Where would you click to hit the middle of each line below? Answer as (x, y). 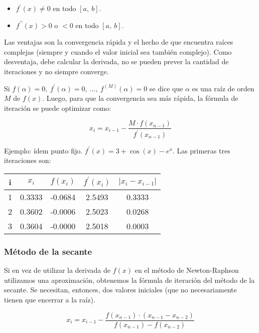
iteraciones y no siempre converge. (56, 71)
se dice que (166, 88)
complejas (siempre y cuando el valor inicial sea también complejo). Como (118, 51)
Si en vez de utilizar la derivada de (57, 270)
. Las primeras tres (201, 150)
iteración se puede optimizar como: (58, 108)
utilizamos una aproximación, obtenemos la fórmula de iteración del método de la (129, 280)
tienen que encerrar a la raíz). (50, 299)
